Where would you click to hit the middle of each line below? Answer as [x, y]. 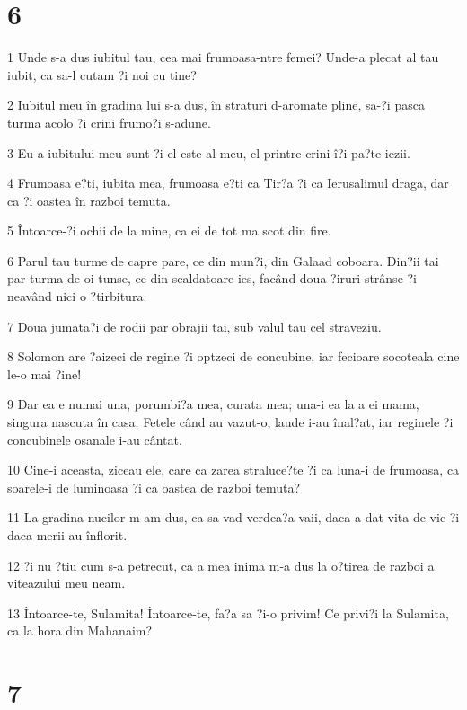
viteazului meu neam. [66, 583]
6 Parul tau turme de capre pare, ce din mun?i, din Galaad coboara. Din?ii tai [223, 260]
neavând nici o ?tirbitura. [77, 296]
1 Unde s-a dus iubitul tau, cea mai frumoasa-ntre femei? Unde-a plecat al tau [223, 57]
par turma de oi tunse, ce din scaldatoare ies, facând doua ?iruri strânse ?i [212, 278]
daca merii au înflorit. [67, 535]
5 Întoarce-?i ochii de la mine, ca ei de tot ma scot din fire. [169, 231]
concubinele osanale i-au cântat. [95, 439]
